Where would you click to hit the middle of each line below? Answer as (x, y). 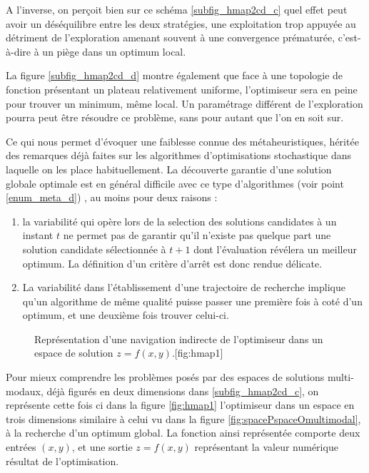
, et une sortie (102, 447)
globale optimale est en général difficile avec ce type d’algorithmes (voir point (175, 183)
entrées (21, 447)
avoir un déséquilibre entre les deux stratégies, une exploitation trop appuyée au (181, 23)
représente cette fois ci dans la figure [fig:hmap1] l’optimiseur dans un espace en (180, 405)
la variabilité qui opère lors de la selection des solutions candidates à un (180, 221)
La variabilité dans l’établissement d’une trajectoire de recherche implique (184, 287)
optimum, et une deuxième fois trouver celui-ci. (126, 315)
